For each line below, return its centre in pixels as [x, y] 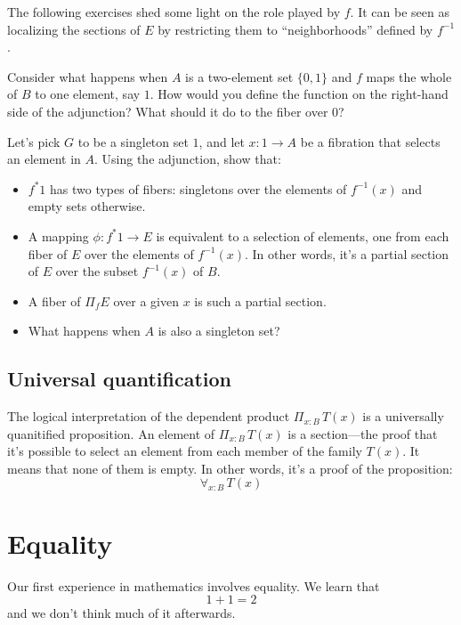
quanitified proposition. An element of [111, 433]
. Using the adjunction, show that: [188, 159]
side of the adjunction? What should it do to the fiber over [168, 111]
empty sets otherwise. [87, 206]
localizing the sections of [74, 29]
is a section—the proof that [363, 433]
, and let [222, 141]
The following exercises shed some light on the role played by [174, 12]
